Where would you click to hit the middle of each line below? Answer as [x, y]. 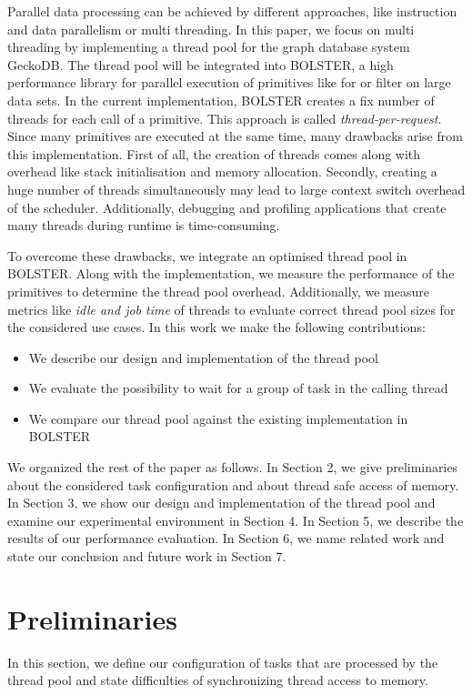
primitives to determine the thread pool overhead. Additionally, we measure [218, 291]
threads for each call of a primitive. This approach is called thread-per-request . [225, 118]
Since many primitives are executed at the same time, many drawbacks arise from [235, 136]
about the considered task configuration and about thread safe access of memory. [233, 484]
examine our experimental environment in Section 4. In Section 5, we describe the [236, 520]
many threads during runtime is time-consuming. [144, 225]
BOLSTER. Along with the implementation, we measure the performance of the [231, 273]
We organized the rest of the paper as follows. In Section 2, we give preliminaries [233, 467]
